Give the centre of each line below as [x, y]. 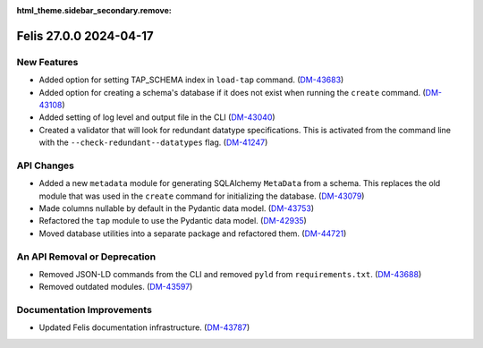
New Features [47, 62]
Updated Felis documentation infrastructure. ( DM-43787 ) [144, 327]
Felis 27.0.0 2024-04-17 [85, 36]
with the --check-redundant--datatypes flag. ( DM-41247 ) [153, 142]
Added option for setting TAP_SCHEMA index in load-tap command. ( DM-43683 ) [191, 80]
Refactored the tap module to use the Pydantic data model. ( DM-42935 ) [173, 221]
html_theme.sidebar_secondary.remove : [94, 10]
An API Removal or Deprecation [86, 257]
